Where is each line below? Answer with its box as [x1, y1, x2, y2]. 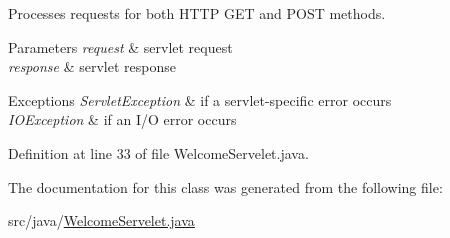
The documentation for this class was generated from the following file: [8, 176, 443, 197]
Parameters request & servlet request [8, 36, 233, 57]
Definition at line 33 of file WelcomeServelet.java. [8, 142, 309, 163]
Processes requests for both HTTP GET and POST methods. [8, 3, 386, 23]
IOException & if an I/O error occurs [8, 109, 237, 130]
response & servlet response [8, 56, 176, 77]
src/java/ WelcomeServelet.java [8, 210, 195, 231]
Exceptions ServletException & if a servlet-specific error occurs [8, 89, 392, 110]
